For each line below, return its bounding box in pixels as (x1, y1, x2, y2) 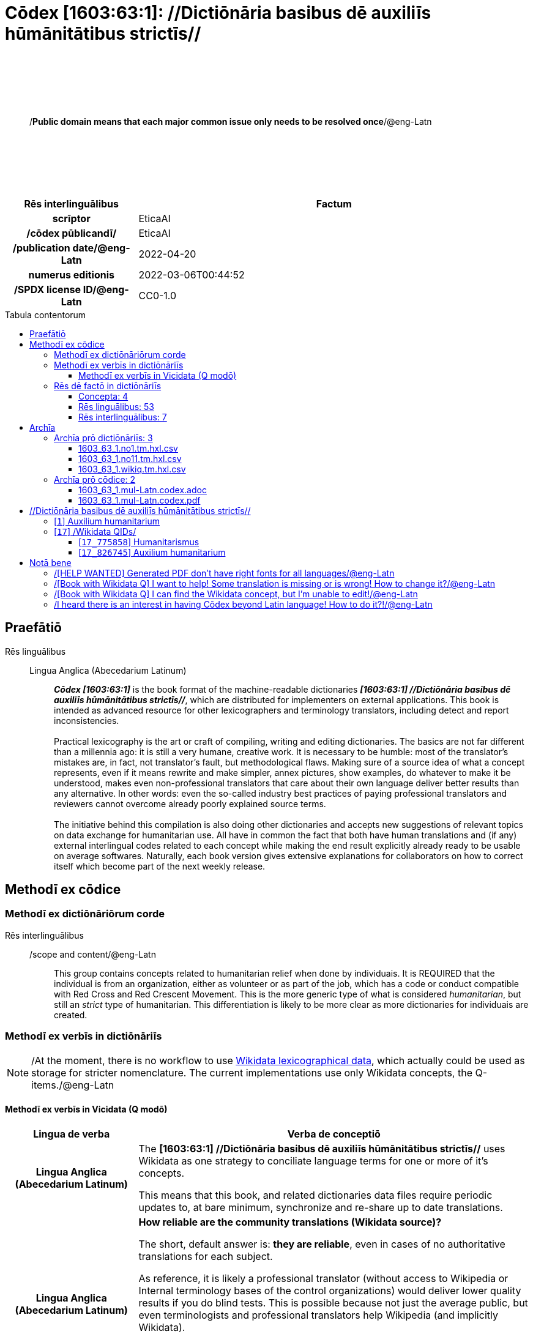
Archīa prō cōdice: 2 (54, 474, 136, 485)
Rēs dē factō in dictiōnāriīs (54, 380, 162, 391)
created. (54, 1009, 88, 1020)
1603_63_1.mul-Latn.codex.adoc (78, 484, 207, 495)
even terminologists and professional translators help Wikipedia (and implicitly (138, 1308, 498, 1321)
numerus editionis (28, 268, 114, 281)
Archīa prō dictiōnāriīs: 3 (54, 432, 153, 443)
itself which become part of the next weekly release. (54, 860, 266, 871)
